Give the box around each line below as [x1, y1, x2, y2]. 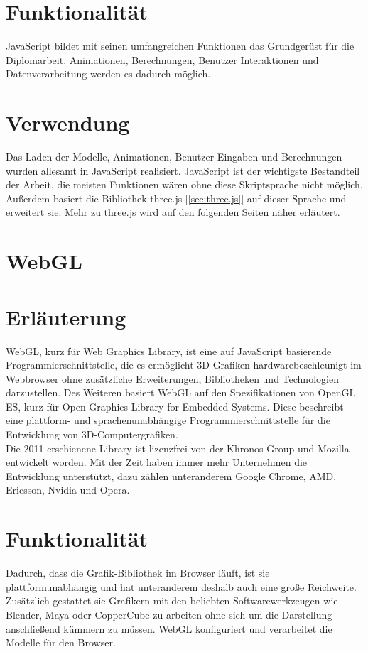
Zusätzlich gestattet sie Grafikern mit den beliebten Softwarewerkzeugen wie [6, 593, 338, 608]
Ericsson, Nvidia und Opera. [6, 482, 130, 497]
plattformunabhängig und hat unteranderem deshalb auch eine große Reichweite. [6, 579, 357, 594]
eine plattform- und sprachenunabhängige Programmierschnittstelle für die [6, 413, 330, 428]
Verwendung [6, 108, 130, 137]
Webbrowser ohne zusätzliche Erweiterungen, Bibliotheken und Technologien [6, 371, 339, 386]
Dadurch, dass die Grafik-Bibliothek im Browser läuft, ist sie [6, 565, 270, 580]
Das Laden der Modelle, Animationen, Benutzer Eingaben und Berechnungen [6, 149, 342, 164]
